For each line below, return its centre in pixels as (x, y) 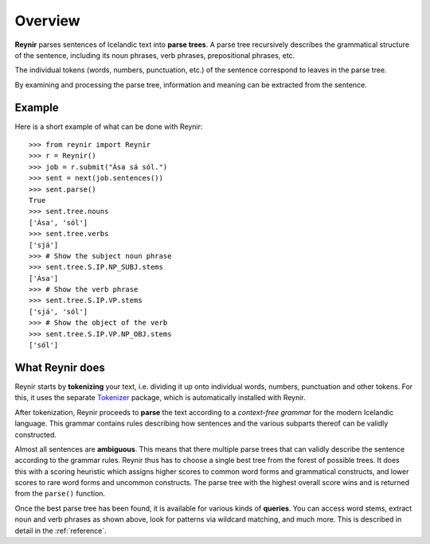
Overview (47, 21)
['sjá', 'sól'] (59, 311)
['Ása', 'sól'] (59, 222)
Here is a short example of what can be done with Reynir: (109, 126)
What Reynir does (60, 367)
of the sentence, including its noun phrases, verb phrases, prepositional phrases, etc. (155, 55)
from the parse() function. (60, 494)
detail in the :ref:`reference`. (61, 530)
